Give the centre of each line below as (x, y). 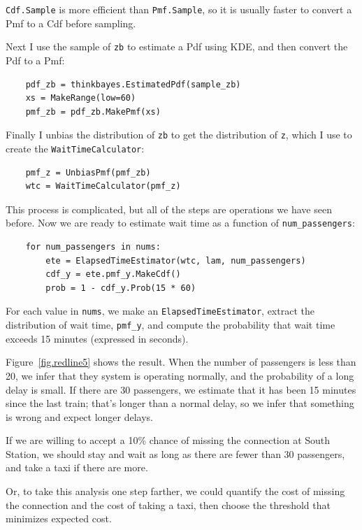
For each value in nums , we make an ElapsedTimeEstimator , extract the (160, 311)
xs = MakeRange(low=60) (81, 98)
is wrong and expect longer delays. (80, 416)
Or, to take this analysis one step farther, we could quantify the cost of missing (175, 491)
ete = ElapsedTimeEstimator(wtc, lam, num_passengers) (176, 260)
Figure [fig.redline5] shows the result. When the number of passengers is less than (181, 362)
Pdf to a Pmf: (35, 60)
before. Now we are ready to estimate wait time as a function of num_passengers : (180, 223)
